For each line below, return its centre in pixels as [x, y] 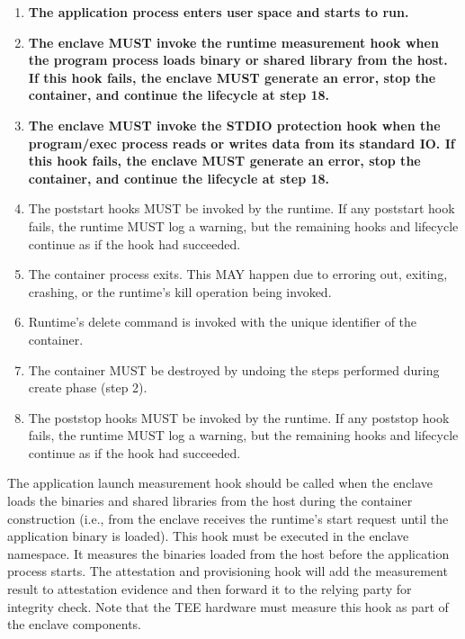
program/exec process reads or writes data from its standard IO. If [241, 143]
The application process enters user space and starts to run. [219, 12]
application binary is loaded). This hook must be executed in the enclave [208, 536]
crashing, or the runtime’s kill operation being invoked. [180, 291]
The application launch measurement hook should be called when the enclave [220, 483]
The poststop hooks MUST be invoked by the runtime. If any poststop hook [239, 417]
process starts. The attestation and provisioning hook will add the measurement [228, 571]
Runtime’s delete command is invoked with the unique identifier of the [223, 322]
